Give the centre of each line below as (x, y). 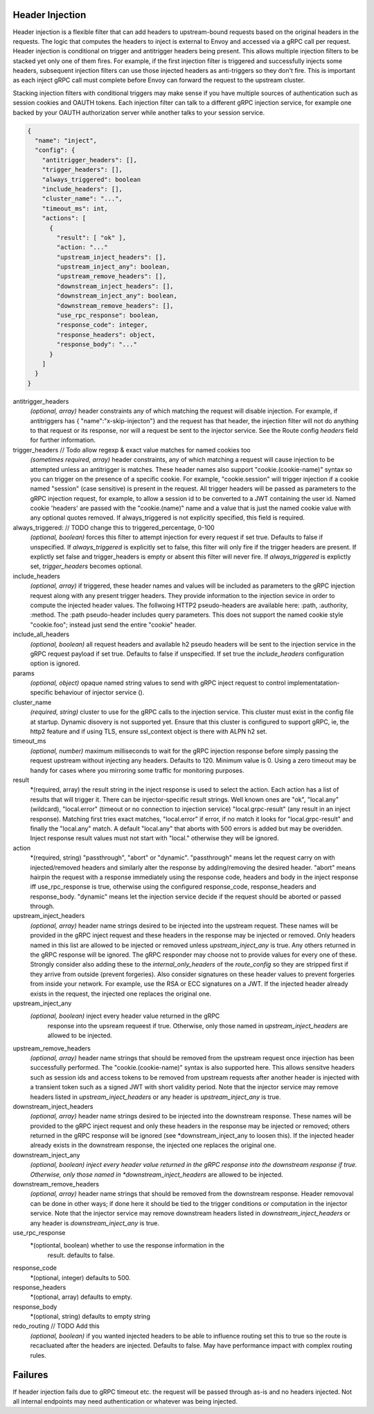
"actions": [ (64, 218)
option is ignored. (55, 663)
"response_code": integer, (102, 325)
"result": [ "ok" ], (91, 237)
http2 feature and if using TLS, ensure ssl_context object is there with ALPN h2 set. (149, 731)
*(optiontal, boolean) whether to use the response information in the (127, 1245)
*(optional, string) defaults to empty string (90, 1317)
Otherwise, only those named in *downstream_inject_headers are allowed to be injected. (157, 1174)
